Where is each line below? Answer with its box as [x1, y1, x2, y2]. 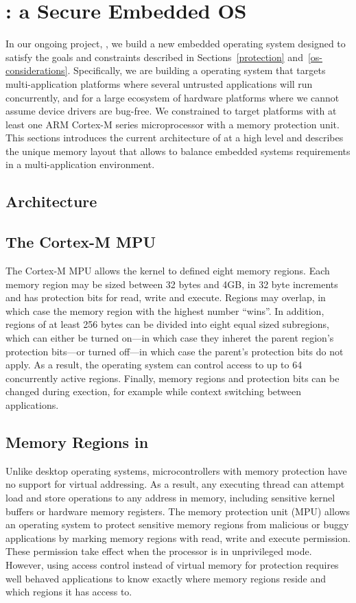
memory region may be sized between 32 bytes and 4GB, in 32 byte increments [5, 276, 338, 291]
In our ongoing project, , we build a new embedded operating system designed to [5, 36, 346, 51]
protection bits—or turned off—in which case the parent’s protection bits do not [5, 344, 344, 358]
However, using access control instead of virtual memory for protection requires [5, 557, 339, 571]
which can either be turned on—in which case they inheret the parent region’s [5, 331, 334, 345]
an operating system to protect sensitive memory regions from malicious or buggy [5, 517, 349, 532]
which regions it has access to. [5, 584, 132, 599]
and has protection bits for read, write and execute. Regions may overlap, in [5, 290, 326, 305]
